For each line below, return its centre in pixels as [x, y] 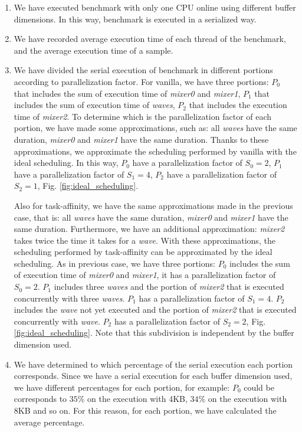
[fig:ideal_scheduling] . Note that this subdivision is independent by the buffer [154, 333]
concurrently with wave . [57, 321]
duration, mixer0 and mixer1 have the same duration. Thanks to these [141, 139]
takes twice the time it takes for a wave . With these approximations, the [145, 240]
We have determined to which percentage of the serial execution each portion [153, 364]
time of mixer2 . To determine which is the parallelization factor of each [143, 116]
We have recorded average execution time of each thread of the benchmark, [150, 39]
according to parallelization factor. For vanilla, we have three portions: [141, 81]
